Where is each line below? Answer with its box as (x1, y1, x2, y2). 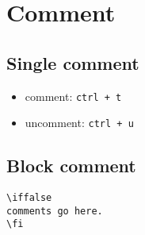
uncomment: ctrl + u (25, 114, 134, 131)
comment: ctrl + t (25, 87, 122, 104)
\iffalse (6, 192, 52, 204)
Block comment (6, 153, 136, 178)
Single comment (6, 50, 139, 75)
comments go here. (6, 205, 103, 217)
